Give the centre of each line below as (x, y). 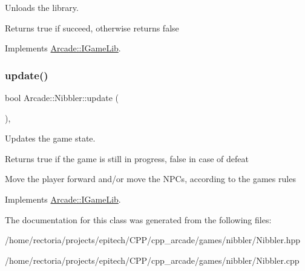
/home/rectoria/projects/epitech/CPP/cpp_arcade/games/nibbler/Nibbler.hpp (153, 240)
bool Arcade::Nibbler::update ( (62, 97)
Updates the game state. (50, 138)
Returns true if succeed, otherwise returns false (92, 28)
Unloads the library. (42, 7)
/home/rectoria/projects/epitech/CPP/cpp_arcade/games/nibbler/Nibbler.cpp (152, 260)
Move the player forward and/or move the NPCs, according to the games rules (150, 179)
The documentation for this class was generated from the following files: (138, 219)
